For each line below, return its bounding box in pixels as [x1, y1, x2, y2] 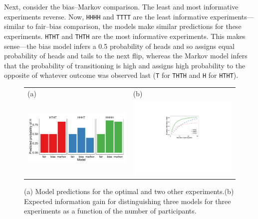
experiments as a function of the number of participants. [24, 206, 197, 216]
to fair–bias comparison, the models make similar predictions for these [27, 21, 242, 31]
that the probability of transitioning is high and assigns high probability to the [4, 60, 246, 70]
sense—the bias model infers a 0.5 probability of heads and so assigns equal [4, 40, 235, 51]
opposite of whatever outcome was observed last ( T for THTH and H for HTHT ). [4, 70, 239, 80]
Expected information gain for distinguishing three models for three [24, 196, 231, 206]
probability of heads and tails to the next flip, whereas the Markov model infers [4, 50, 248, 61]
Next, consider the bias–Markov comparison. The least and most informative [4, 1, 239, 11]
